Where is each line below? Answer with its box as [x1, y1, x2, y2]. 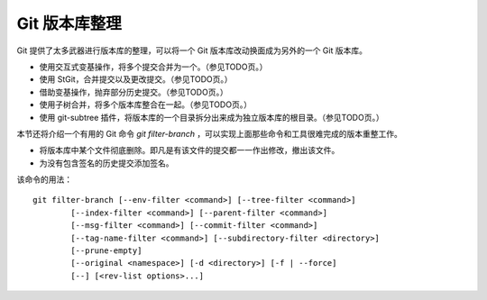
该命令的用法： [16, 174, 72, 185]
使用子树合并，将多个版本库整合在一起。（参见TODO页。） [39, 99, 253, 110]
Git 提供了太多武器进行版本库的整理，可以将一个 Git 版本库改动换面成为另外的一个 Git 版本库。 [16, 45, 367, 56]
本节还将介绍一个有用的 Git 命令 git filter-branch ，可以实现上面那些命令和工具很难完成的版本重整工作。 [16, 128, 403, 139]
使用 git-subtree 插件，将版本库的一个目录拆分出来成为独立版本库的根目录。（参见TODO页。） [39, 112, 384, 123]
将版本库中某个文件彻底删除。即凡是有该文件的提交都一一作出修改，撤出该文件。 [39, 145, 340, 156]
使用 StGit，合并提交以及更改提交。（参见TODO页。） [39, 74, 234, 85]
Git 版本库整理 [16, 14, 122, 33]
